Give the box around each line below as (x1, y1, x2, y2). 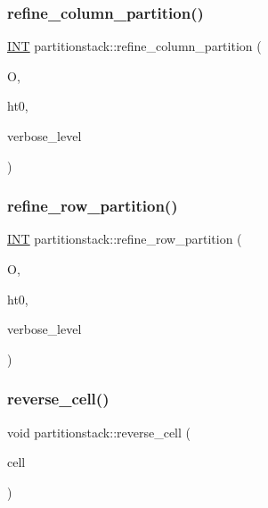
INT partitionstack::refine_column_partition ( (7, 37, 262, 55)
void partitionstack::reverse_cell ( (7, 422, 191, 441)
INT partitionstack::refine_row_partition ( (7, 229, 242, 248)
